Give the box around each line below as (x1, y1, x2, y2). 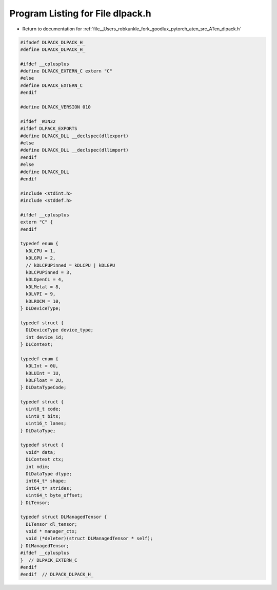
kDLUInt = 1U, (26, 370, 62, 376)
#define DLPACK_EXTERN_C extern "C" (20, 68, 113, 74)
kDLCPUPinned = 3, (26, 270, 72, 275)
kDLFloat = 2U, (26, 377, 64, 383)
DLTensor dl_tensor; (26, 521, 77, 527)
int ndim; (26, 464, 51, 470)
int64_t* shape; (26, 478, 67, 484)
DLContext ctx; (26, 456, 64, 463)
